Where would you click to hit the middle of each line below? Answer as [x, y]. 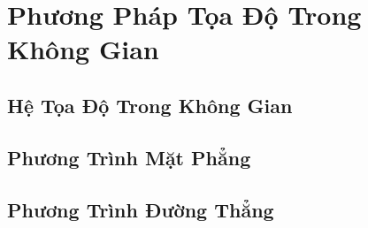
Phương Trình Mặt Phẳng [129, 157]
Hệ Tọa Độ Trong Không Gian [150, 105]
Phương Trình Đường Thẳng [141, 209]
